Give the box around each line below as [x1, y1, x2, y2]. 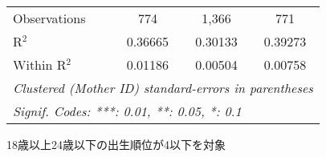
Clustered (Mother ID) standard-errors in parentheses [13, 78, 313, 97]
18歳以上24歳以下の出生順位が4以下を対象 [6, 136, 226, 152]
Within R [13, 55, 67, 74]
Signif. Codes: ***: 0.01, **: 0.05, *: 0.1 [13, 102, 242, 120]
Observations [13, 9, 86, 27]
